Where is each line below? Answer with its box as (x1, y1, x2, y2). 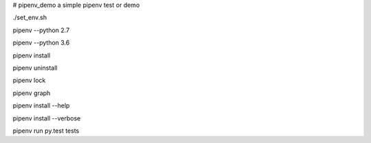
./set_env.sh (12, 14, 47, 22)
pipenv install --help (12, 101, 70, 109)
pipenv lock (12, 76, 46, 85)
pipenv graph (12, 89, 51, 97)
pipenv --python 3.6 (12, 38, 70, 47)
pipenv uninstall (12, 64, 58, 72)
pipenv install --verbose (12, 114, 81, 122)
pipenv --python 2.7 (12, 26, 70, 34)
